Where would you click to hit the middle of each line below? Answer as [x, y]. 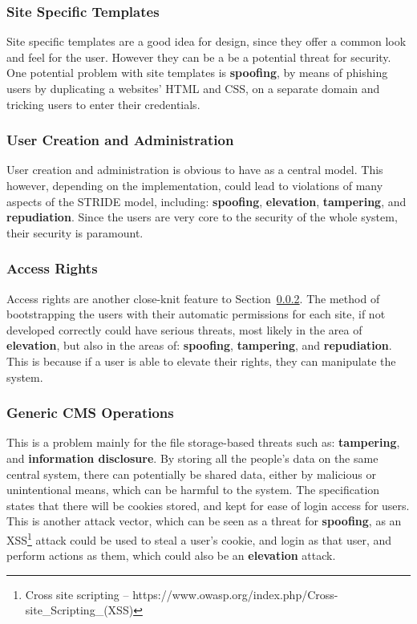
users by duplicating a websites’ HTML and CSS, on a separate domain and [193, 88]
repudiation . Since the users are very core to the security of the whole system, [202, 217]
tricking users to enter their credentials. [103, 104]
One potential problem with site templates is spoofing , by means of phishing [197, 73]
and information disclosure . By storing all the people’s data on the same [192, 458]
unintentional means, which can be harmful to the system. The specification [193, 490]
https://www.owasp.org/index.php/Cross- [235, 594]
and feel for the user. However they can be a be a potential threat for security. [199, 57]
